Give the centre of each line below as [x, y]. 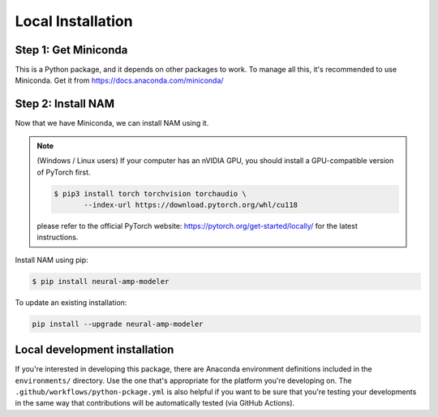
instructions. [58, 237]
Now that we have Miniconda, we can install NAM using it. [112, 123]
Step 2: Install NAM [65, 104]
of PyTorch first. [64, 172]
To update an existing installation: [71, 302]
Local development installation [94, 350]
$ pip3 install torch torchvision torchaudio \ [150, 193]
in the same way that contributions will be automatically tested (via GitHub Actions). [155, 403]
